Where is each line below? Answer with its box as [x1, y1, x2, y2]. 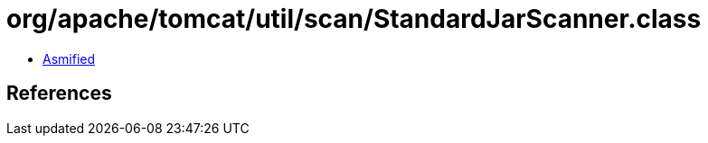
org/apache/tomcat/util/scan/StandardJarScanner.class [6, 4, 702, 34]
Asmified [42, 50, 96, 67]
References [6, 82, 112, 105]
